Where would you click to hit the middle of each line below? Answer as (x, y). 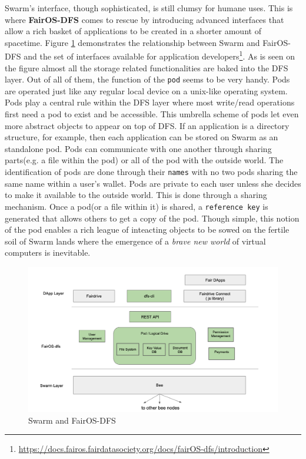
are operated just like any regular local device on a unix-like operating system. (146, 90)
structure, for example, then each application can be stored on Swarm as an (142, 137)
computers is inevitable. (48, 252)
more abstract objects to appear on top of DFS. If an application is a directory (147, 125)
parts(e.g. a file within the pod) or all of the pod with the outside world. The (144, 160)
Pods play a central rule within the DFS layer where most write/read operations (150, 102)
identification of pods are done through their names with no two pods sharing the (151, 172)
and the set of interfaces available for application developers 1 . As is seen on (159, 55)
